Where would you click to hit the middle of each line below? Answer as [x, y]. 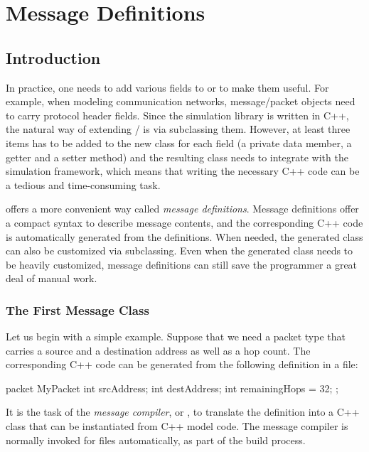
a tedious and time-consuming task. [83, 184]
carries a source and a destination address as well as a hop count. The [158, 350]
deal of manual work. [52, 278]
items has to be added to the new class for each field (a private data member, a [179, 142]
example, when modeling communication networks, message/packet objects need [181, 101]
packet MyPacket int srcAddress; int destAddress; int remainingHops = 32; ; [172, 388]
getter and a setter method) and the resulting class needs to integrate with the [177, 157]
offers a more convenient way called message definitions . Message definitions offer [182, 209]
